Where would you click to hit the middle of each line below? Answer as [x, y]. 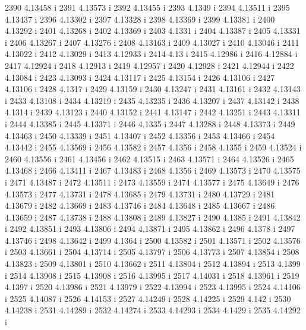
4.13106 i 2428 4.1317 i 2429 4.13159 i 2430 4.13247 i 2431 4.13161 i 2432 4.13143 [153, 89]
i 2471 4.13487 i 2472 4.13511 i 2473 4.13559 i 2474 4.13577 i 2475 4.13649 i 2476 [152, 182]
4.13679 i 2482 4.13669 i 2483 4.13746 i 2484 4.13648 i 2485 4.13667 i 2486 [140, 205]
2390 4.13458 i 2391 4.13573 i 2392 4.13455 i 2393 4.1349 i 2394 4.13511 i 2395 [147, 7]
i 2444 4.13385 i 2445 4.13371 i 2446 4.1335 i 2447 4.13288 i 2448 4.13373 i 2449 [150, 123]
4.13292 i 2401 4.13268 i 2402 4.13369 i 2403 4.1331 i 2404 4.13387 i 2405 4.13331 [153, 31]
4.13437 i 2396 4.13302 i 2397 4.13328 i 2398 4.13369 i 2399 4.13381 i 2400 [140, 19]
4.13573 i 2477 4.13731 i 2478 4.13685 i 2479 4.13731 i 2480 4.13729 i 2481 [140, 194]
